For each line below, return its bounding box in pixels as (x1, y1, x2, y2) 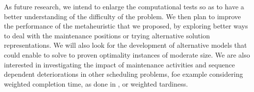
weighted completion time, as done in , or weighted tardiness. (4, 78, 188, 89)
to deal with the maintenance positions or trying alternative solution (4, 30, 210, 40)
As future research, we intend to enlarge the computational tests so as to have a (4, 1, 244, 11)
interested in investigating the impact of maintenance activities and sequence (4, 59, 235, 69)
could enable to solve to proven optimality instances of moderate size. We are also (4, 49, 250, 60)
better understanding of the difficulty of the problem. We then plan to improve (4, 11, 241, 21)
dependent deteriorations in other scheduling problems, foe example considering (4, 69, 243, 79)
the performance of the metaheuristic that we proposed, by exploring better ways (4, 21, 248, 31)
